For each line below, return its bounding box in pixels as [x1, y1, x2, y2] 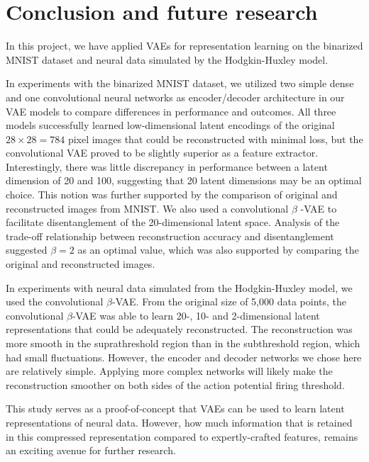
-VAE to [300, 201, 337, 215]
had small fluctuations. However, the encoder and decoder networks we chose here [6, 349, 362, 364]
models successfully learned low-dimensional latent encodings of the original [6, 118, 335, 133]
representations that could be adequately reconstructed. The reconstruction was [6, 322, 353, 337]
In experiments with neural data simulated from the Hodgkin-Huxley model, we [6, 280, 353, 295]
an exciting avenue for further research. [6, 443, 176, 458]
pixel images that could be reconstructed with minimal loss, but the [67, 131, 363, 146]
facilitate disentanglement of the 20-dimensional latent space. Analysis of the [6, 215, 340, 230]
